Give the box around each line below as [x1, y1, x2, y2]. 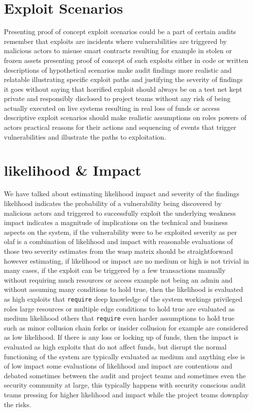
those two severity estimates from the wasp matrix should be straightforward [4, 246, 233, 256]
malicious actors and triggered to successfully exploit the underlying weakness [4, 207, 236, 218]
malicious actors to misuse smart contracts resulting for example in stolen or [4, 45, 232, 56]
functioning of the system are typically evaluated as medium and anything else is [4, 351, 245, 361]
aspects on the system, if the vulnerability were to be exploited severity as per [4, 226, 237, 237]
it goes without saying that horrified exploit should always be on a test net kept [4, 83, 242, 94]
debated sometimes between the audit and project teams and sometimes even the [4, 370, 246, 380]
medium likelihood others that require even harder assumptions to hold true [4, 313, 235, 323]
